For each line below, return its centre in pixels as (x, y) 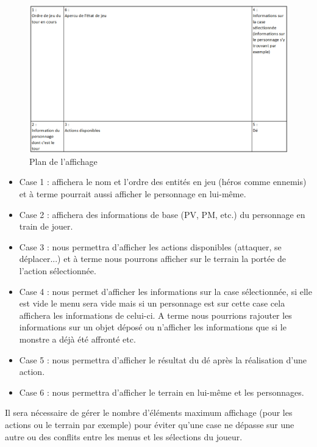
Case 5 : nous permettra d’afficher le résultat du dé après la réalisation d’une (163, 359)
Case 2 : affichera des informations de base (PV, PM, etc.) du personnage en (162, 214)
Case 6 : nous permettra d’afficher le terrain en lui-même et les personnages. (162, 392)
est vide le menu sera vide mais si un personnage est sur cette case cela (152, 303)
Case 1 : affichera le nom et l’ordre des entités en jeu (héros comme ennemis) (163, 182)
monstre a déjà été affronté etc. (77, 339)
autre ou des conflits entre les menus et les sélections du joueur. (124, 436)
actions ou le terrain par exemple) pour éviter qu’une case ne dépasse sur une (150, 424)
